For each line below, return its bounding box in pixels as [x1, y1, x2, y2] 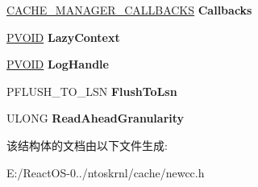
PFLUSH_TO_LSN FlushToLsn [6, 82, 177, 99]
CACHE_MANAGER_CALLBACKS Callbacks [6, 2, 252, 18]
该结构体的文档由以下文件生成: [6, 136, 168, 153]
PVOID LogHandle [6, 56, 109, 73]
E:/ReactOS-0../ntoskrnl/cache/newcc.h [6, 164, 205, 181]
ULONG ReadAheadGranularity [6, 110, 185, 127]
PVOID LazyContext [6, 28, 120, 45]
